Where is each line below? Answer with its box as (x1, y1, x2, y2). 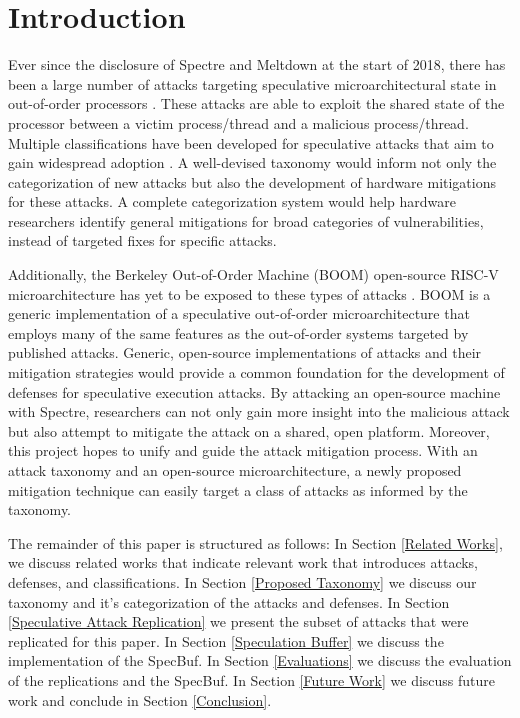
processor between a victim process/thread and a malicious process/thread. (8, 112, 469, 133)
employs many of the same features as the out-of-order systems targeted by (8, 322, 469, 343)
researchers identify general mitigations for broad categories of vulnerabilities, (8, 210, 484, 231)
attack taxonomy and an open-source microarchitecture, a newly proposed (8, 460, 462, 480)
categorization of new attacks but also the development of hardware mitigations (8, 171, 496, 192)
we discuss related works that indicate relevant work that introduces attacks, (8, 552, 479, 573)
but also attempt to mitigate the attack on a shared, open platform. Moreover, (8, 420, 490, 441)
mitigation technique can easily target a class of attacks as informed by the (8, 479, 468, 500)
